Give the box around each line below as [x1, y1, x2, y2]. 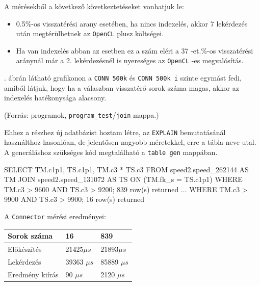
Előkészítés [8, 243, 42, 254]
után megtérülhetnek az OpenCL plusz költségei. [16, 28, 164, 39]
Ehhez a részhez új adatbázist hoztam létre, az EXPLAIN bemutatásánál [4, 126, 226, 137]
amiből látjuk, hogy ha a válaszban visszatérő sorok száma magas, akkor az [4, 82, 239, 93]
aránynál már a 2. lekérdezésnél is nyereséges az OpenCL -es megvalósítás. [16, 55, 244, 66]
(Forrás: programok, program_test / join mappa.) [4, 109, 159, 120]
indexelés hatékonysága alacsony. [4, 92, 107, 103]
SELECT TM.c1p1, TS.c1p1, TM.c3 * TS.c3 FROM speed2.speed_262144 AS [4, 164, 249, 174]
